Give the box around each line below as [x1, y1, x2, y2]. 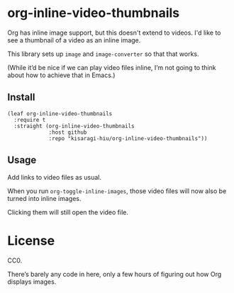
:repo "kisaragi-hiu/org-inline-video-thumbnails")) [48, 134, 208, 142]
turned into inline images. [7, 194, 82, 202]
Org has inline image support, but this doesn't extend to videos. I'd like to [7, 28, 221, 37]
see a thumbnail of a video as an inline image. [7, 35, 141, 44]
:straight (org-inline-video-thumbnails [13, 122, 135, 130]
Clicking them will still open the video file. [7, 207, 129, 217]
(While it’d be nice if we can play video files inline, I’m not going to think [7, 63, 216, 71]
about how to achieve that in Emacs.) [7, 71, 116, 79]
